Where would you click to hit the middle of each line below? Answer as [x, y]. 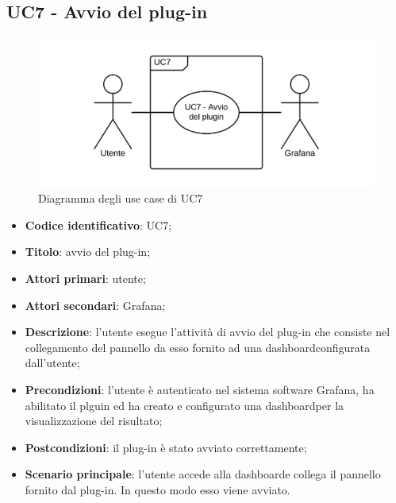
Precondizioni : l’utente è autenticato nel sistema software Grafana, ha [200, 389]
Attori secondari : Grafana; [95, 305]
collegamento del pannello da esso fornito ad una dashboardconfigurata [198, 347]
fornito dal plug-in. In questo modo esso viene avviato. [158, 489]
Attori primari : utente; [85, 278]
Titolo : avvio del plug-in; [88, 251]
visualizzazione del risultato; [94, 421]
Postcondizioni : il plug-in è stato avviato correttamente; [166, 447]
